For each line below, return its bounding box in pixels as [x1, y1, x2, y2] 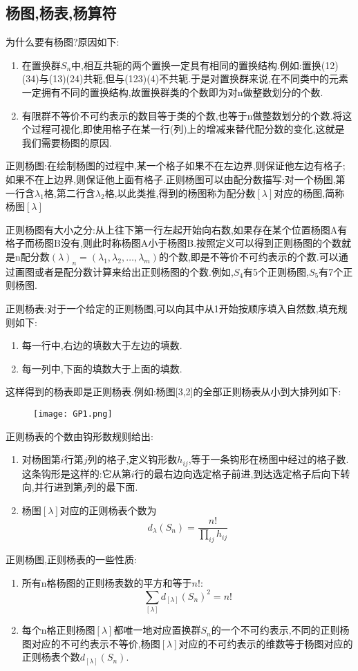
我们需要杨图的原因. [21, 135, 112, 149]
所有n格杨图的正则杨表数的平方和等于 [21, 575, 192, 589]
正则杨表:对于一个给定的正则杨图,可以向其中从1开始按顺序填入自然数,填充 [6, 301, 338, 315]
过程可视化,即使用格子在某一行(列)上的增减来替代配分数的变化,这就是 [31, 122, 345, 136]
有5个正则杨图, [243, 264, 309, 278]
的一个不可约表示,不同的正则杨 [211, 623, 350, 637]
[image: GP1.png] [33, 408, 113, 419]
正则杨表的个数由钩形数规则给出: [6, 428, 153, 443]
